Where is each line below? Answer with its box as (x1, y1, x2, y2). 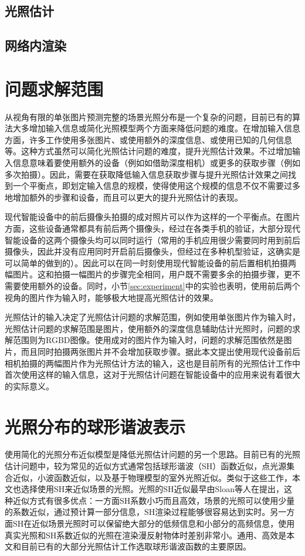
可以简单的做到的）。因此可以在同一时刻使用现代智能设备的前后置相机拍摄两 (5, 256, 296, 269)
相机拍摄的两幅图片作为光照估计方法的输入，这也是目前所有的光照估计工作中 (5, 357, 300, 369)
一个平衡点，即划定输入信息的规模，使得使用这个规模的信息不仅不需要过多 (12, 179, 300, 192)
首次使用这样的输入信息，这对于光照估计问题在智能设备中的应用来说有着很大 (5, 368, 300, 381)
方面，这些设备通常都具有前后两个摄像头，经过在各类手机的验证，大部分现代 (5, 222, 300, 235)
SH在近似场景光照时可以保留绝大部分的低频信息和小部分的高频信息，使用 (12, 517, 295, 530)
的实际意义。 (5, 379, 54, 392)
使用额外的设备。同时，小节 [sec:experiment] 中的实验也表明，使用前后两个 (21, 280, 300, 291)
